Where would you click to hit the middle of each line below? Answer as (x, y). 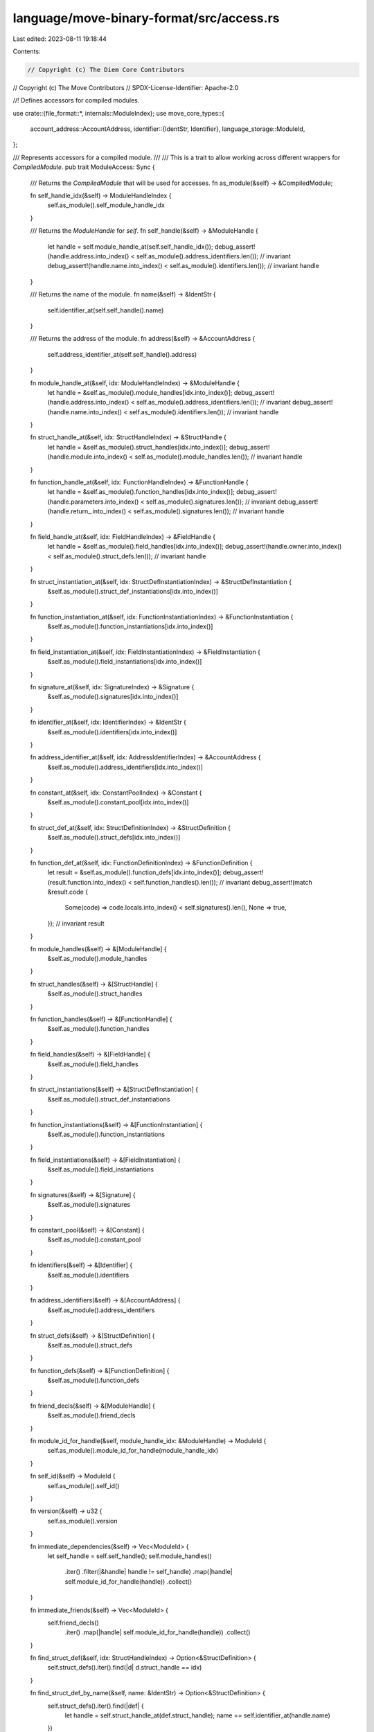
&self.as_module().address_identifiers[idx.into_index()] (125, 767)
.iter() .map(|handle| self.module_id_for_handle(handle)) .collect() (158, 1632)
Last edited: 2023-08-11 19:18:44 (60, 39)
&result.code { (68, 892)
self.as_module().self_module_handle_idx (106, 205)
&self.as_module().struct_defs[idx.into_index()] (114, 838)
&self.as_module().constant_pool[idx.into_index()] (118, 802)
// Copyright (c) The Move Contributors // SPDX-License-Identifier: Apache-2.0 (126, 87)
